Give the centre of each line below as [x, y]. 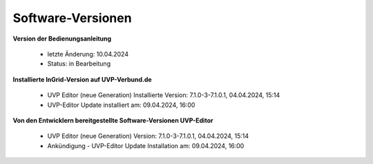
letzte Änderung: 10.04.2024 [88, 54]
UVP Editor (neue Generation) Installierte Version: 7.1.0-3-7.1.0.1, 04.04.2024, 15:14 [164, 95]
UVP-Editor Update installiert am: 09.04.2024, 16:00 [121, 105]
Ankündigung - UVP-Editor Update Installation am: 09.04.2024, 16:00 [146, 145]
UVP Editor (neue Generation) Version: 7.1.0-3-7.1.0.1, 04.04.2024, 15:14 [148, 136]
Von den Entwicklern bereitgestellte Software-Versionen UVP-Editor [113, 120]
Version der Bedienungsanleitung [62, 39]
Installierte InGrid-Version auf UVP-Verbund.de [82, 79]
